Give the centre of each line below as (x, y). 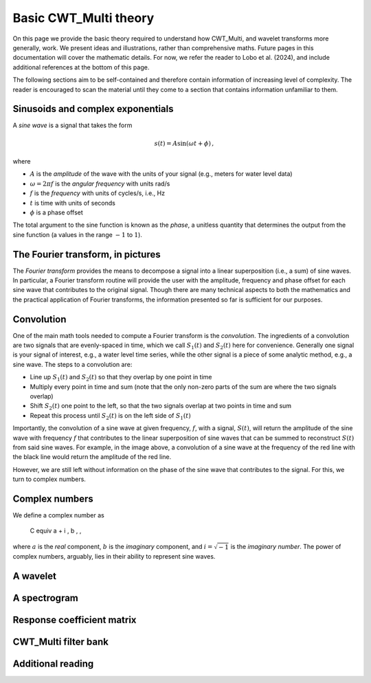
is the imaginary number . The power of (286, 546)
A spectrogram (46, 598)
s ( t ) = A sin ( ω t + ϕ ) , (184, 143)
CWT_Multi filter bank (61, 641)
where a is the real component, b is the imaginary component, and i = (113, 546)
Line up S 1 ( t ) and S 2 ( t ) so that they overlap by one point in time (121, 378)
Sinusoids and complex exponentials (93, 109)
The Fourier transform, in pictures (87, 254)
